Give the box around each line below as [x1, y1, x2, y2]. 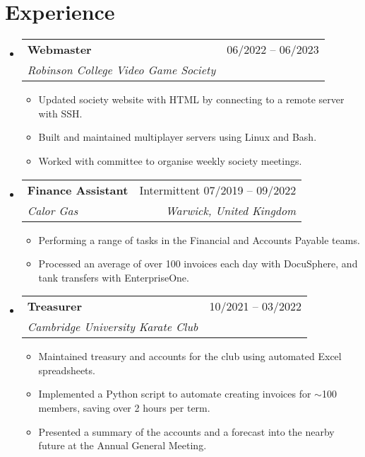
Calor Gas [27, 202, 78, 219]
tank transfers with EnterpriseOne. [38, 270, 189, 284]
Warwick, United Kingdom [165, 202, 297, 219]
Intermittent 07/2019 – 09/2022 [139, 181, 297, 198]
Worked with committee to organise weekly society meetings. [38, 153, 302, 168]
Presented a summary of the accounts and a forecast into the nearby [38, 424, 335, 439]
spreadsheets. [38, 362, 95, 377]
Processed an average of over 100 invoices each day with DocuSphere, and [38, 256, 358, 271]
